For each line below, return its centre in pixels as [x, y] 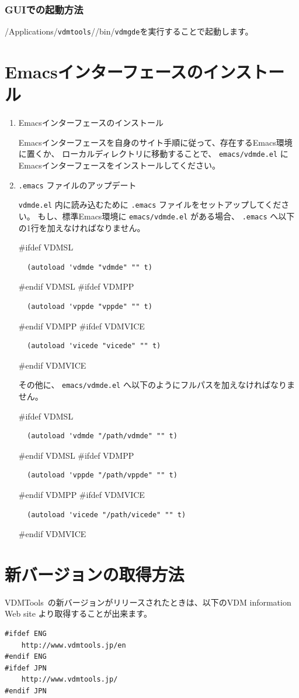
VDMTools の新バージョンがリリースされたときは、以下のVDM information [148, 602]
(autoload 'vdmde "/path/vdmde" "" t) [102, 436]
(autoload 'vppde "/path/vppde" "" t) [102, 475]
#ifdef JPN [26, 668]
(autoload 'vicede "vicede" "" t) [94, 346]
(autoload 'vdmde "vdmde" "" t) [90, 267]
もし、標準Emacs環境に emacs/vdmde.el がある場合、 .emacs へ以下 [166, 216]
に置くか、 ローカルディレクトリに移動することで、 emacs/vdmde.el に [153, 154]
